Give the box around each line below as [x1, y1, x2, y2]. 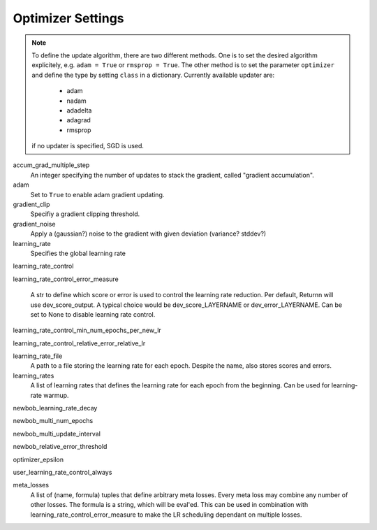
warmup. [43, 391, 69, 399]
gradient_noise [13, 220, 56, 228]
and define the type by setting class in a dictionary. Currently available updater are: [31, 71, 275, 79]
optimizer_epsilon [13, 455, 64, 464]
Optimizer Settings [13, 10, 125, 26]
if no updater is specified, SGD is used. [31, 142, 145, 150]
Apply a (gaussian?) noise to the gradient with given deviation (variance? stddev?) [30, 229, 267, 238]
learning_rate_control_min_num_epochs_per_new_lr [13, 326, 162, 335]
